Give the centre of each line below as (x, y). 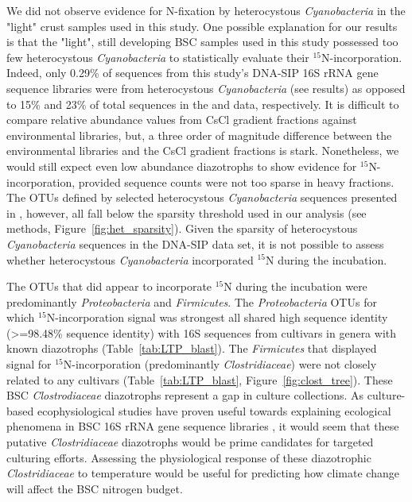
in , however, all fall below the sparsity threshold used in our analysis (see (187, 212)
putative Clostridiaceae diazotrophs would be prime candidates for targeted (190, 442)
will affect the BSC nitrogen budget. (95, 488)
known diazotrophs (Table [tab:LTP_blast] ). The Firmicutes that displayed (192, 348)
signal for (29, 364)
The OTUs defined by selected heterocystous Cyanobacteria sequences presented (202, 197)
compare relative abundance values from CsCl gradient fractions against (182, 120)
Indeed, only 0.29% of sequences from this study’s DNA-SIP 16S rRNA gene (192, 73)
